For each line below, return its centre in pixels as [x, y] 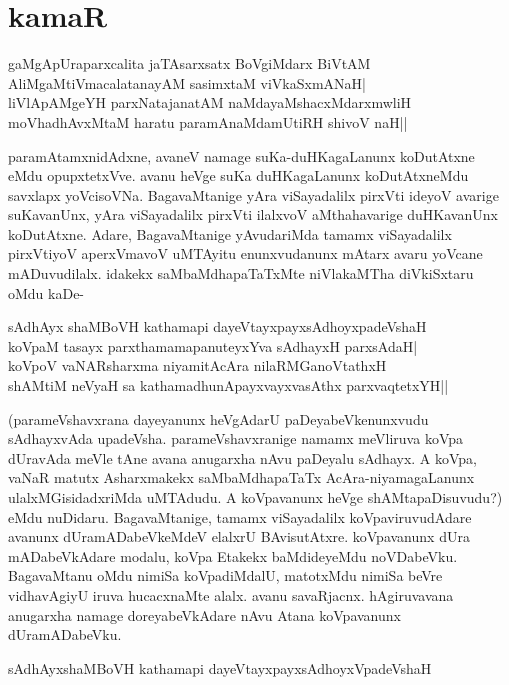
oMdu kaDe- [46, 292]
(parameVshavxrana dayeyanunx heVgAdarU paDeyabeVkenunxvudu [218, 418]
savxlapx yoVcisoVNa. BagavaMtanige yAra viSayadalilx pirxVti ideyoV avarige [253, 194]
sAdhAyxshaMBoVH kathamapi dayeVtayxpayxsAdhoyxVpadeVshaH [220, 667]
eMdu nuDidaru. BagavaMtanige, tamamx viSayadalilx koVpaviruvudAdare [240, 516]
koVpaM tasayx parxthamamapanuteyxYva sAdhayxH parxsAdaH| [213, 345]
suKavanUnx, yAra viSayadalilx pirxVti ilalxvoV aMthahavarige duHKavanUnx [253, 214]
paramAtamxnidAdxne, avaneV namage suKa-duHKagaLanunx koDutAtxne [241, 155]
